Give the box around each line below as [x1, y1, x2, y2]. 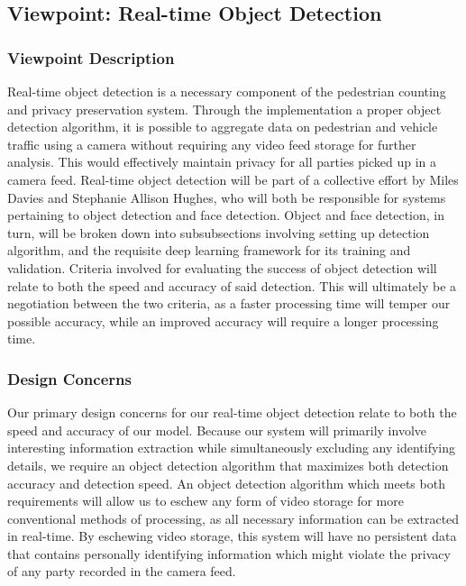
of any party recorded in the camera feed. [7, 562, 236, 581]
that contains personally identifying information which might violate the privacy [7, 544, 451, 563]
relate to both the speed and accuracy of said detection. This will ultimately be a [7, 276, 457, 295]
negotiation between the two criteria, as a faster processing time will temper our [7, 294, 451, 313]
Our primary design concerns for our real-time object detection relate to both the [7, 403, 457, 422]
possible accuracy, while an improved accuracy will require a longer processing [7, 311, 439, 330]
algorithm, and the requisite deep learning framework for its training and [7, 241, 411, 260]
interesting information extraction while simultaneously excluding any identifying [7, 438, 456, 457]
